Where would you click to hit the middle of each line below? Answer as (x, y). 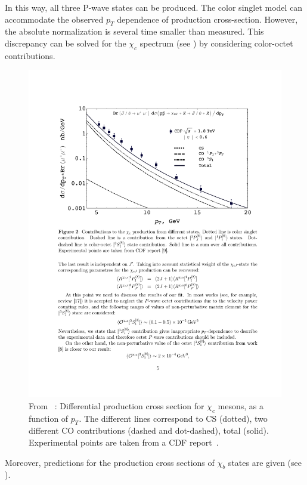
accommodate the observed (54, 19)
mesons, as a (241, 405)
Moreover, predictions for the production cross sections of (110, 462)
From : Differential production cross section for (117, 405)
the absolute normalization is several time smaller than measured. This (134, 31)
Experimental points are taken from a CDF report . (124, 442)
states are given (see (265, 462)
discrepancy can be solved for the (66, 43)
